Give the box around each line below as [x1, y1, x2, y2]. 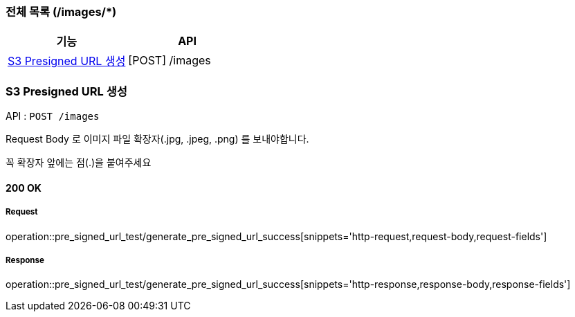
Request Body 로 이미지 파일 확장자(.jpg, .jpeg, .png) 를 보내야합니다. [6, 133, 309, 145]
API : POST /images [6, 110, 100, 123]
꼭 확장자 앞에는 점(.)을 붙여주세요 [6, 156, 152, 169]
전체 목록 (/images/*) [6, 5, 117, 19]
